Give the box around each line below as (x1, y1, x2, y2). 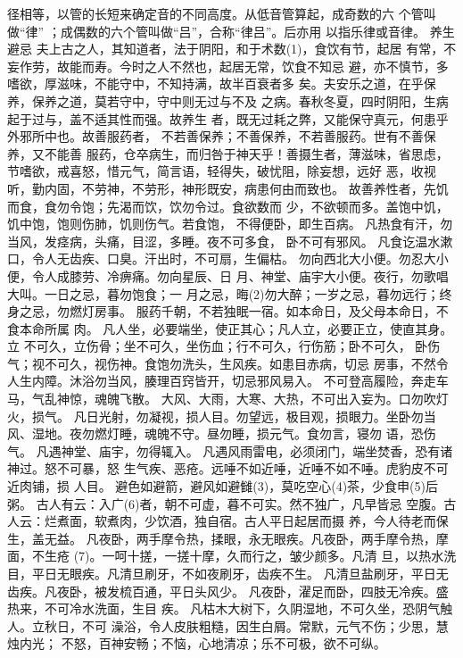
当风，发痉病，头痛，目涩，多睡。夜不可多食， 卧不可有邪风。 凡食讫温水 (7, 231, 441, 250)
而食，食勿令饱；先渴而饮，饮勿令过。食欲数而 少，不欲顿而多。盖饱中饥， (7, 196, 449, 215)
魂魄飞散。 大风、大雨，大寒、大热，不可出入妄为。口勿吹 (94, 389, 436, 408)
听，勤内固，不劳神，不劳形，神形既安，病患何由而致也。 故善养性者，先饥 (7, 179, 449, 197)
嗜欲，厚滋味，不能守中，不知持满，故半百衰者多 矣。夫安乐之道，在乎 (7, 74, 424, 93)
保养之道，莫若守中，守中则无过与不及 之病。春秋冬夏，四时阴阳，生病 (31, 91, 449, 110)
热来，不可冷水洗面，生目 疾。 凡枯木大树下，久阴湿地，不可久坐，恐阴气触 (7, 599, 453, 618)
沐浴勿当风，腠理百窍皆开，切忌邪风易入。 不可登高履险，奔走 (69, 371, 436, 390)
